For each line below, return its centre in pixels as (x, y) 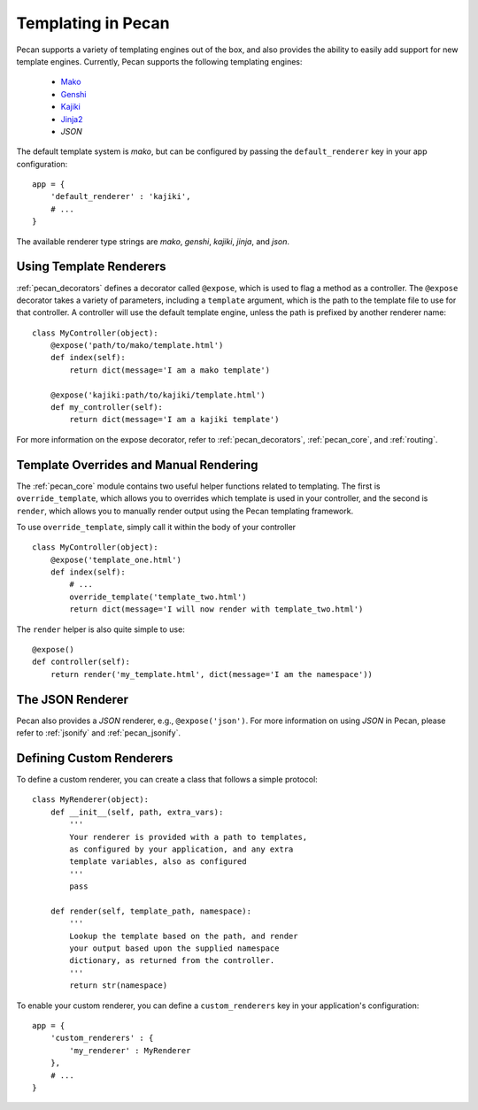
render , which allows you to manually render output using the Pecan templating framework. (185, 511)
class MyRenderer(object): (91, 800)
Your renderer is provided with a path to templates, (189, 837)
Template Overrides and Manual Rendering (137, 465)
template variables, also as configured (158, 862)
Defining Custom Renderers (95, 758)
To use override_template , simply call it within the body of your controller (156, 527)
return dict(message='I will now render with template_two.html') (216, 609)
